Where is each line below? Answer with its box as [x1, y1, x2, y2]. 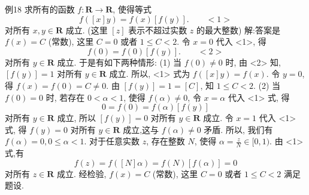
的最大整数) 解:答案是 [196, 23, 280, 36]
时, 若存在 [46, 91, 85, 103]
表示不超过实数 [128, 23, 187, 36]
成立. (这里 [65, 23, 108, 36]
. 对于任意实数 [84, 135, 140, 147]
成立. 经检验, [57, 167, 107, 179]
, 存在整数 [146, 135, 185, 147]
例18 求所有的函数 [5, 3, 75, 15]
